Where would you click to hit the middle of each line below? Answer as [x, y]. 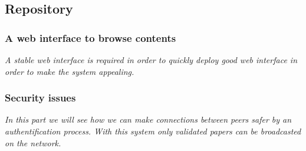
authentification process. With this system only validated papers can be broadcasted [153, 131]
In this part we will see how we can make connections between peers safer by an [148, 119]
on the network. [33, 142]
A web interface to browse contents [91, 37]
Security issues [40, 98]
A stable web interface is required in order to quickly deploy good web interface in [151, 60]
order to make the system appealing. [70, 71]
